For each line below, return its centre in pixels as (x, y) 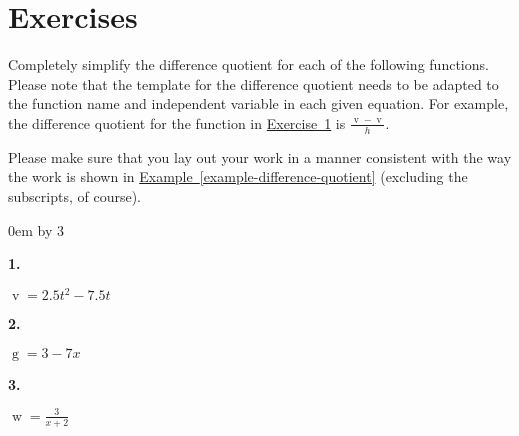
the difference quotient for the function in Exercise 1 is (177, 122)
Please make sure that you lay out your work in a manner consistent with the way (260, 156)
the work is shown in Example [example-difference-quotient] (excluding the (238, 176)
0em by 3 (36, 229)
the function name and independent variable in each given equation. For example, (258, 103)
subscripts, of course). (74, 195)
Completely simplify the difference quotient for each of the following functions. (248, 64)
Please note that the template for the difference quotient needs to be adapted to (253, 83)
